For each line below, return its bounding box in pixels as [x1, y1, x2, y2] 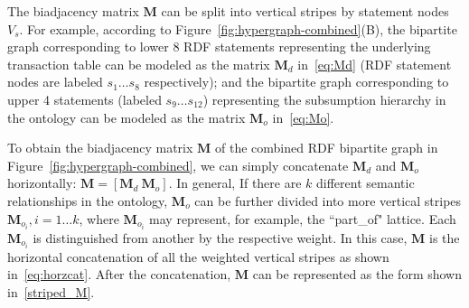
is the [429, 228, 460, 247]
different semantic [316, 173, 415, 192]
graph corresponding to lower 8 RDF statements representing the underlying [7, 37, 431, 56]
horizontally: [7, 173, 77, 192]
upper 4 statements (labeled [7, 89, 162, 108]
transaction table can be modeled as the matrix [7, 54, 270, 73]
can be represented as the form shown [252, 265, 463, 284]
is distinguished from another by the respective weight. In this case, [33, 228, 408, 247]
